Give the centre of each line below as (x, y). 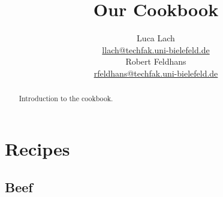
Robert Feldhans (156, 61)
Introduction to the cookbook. (66, 99)
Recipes (37, 148)
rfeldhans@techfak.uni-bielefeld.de (156, 73)
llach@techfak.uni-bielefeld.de (156, 49)
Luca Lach (156, 38)
